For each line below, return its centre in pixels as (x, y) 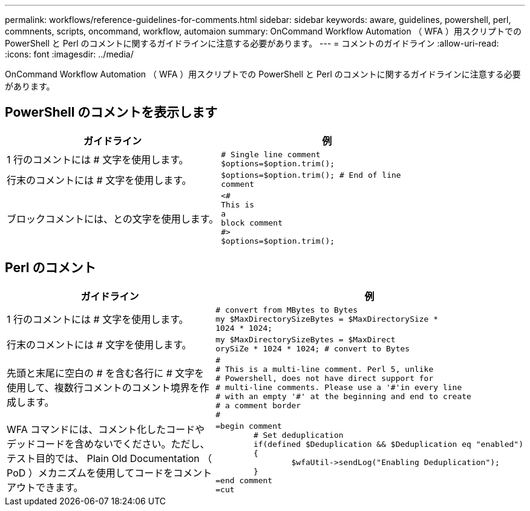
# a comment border (258, 405)
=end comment (244, 480)
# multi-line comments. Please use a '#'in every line (339, 387)
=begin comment (249, 426)
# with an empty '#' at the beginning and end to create (343, 396)
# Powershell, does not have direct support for (325, 378)
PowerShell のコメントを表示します (111, 112)
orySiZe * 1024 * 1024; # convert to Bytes (313, 348)
